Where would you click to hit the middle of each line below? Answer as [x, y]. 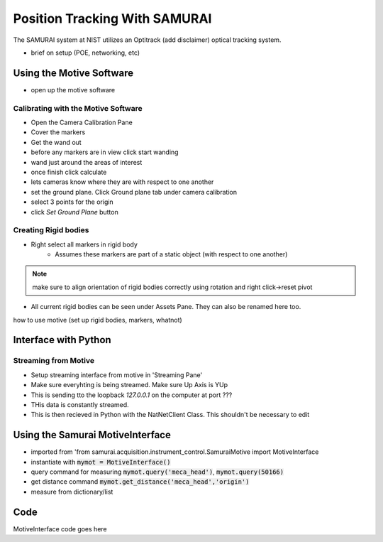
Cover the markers [58, 132]
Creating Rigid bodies [51, 230]
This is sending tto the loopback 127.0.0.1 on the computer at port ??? [132, 395]
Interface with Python [62, 340]
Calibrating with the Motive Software [78, 108]
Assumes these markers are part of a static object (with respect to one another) [171, 254]
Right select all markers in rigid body [84, 244]
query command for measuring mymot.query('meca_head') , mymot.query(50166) [157, 472]
